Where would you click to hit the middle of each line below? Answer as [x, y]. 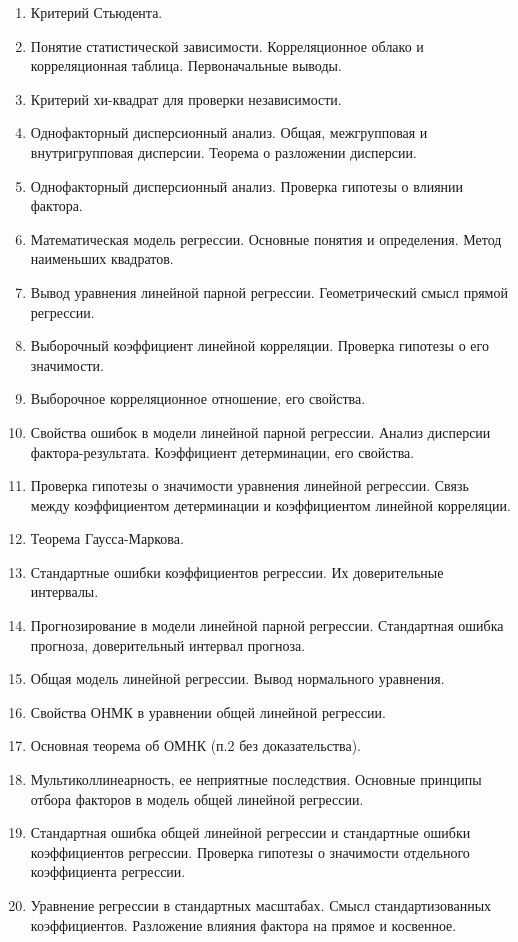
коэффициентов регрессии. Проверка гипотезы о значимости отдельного [250, 851]
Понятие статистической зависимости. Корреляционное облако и [227, 45]
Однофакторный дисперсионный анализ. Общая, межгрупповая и [229, 132]
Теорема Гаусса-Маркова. [107, 538]
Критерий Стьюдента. [96, 12]
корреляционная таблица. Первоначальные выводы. [186, 65]
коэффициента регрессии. [108, 871]
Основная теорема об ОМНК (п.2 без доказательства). [195, 745]
